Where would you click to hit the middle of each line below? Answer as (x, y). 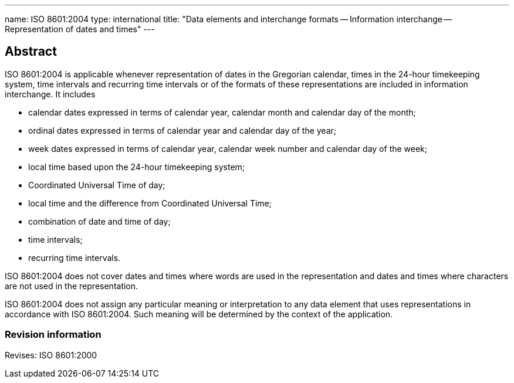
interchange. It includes (50, 94)
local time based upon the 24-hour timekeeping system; (137, 167)
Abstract (31, 52)
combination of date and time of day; (99, 221)
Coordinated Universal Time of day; (97, 185)
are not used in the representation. (72, 286)
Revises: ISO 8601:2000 (51, 355)
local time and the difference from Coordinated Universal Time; (150, 203)
